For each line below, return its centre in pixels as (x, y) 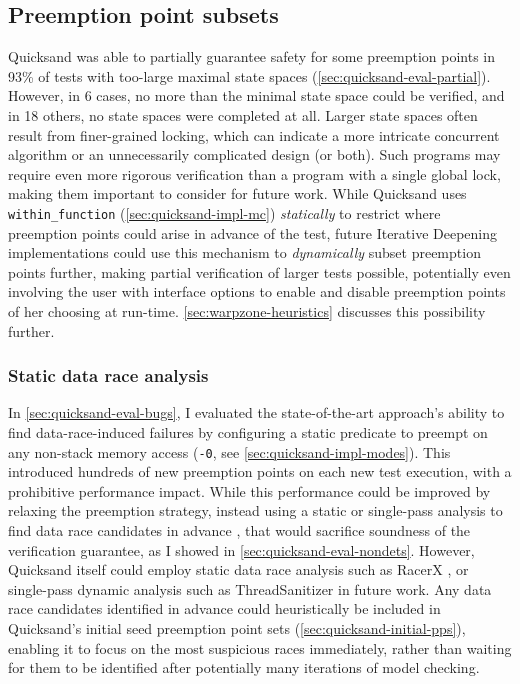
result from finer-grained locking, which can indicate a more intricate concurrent (254, 134)
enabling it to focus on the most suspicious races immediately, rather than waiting (260, 647)
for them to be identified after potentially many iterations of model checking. (244, 667)
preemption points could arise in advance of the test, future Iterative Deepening (253, 232)
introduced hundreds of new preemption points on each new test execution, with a (260, 471)
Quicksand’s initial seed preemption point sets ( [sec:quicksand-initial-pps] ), (237, 627)
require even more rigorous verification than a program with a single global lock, (254, 173)
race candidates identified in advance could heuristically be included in (224, 608)
